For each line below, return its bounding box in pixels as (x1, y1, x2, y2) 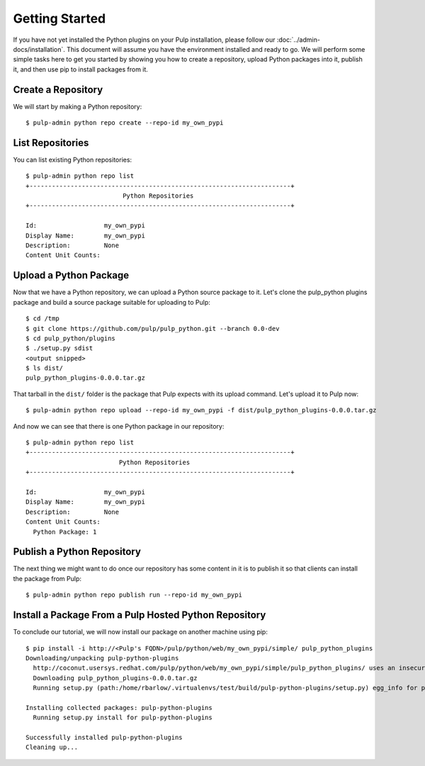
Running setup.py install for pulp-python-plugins (33, 714, 212, 722)
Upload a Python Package (13, 269, 130, 281)
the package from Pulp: (13, 574, 81, 582)
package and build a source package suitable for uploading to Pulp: (13, 298, 210, 306)
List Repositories (13, 137, 89, 149)
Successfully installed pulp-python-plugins (25, 733, 183, 742)
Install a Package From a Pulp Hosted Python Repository (13, 609, 266, 621)
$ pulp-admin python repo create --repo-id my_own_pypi (25, 119, 224, 127)
